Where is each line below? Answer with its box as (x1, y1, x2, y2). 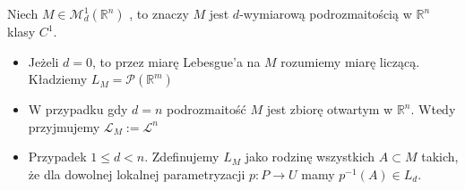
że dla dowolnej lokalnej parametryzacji (28, 164, 245, 183)
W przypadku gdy (28, 100, 128, 119)
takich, (421, 147, 459, 166)
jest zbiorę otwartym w (266, 100, 393, 119)
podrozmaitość (166, 100, 246, 119)
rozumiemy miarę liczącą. (280, 52, 420, 70)
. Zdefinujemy (144, 147, 220, 166)
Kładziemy (28, 70, 88, 88)
